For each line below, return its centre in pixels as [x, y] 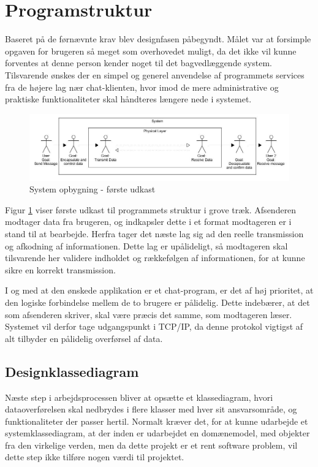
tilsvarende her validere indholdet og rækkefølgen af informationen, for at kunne [155, 258]
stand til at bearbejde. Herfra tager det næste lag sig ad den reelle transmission [154, 233]
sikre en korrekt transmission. [60, 269]
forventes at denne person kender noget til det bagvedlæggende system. [138, 63]
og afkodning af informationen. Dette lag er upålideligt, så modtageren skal [146, 245]
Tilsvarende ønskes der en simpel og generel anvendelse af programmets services [155, 74]
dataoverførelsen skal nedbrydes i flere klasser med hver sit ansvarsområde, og [151, 409]
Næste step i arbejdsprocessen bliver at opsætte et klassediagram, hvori [139, 397]
